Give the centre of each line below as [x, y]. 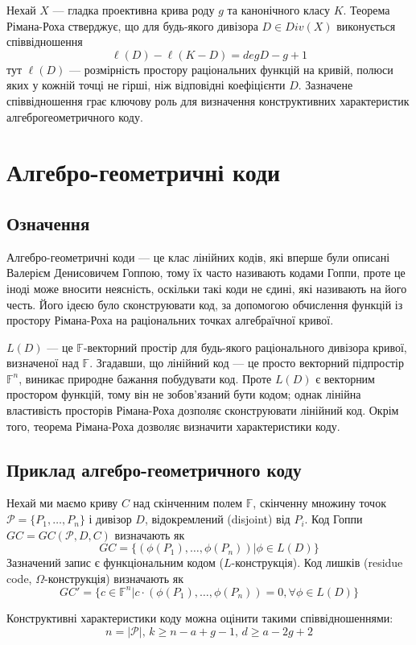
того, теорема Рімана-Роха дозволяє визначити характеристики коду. [173, 426]
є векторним [345, 378]
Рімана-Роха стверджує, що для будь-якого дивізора [132, 25]
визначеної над [43, 363]
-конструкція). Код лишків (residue [317, 562]
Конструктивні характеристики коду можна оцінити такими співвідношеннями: [200, 617]
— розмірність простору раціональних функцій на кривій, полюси [231, 69]
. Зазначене [325, 85]
